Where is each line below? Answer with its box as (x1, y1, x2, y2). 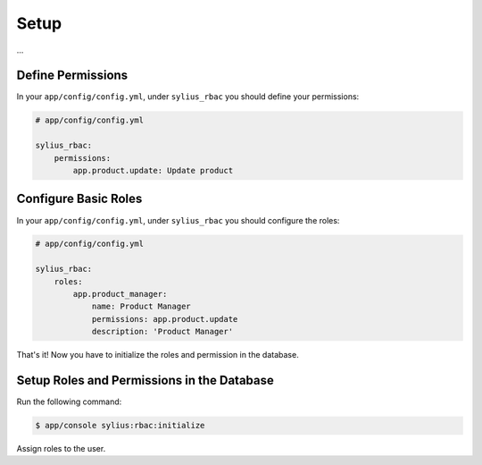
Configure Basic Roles (16, 191, 143, 207)
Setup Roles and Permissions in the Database (16, 373, 274, 388)
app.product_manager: (72, 289, 168, 300)
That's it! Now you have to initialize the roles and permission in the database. (16, 350, 299, 360)
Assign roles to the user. (16, 444, 106, 454)
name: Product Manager (91, 301, 191, 312)
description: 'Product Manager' (91, 326, 234, 337)
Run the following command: (16, 396, 122, 407)
